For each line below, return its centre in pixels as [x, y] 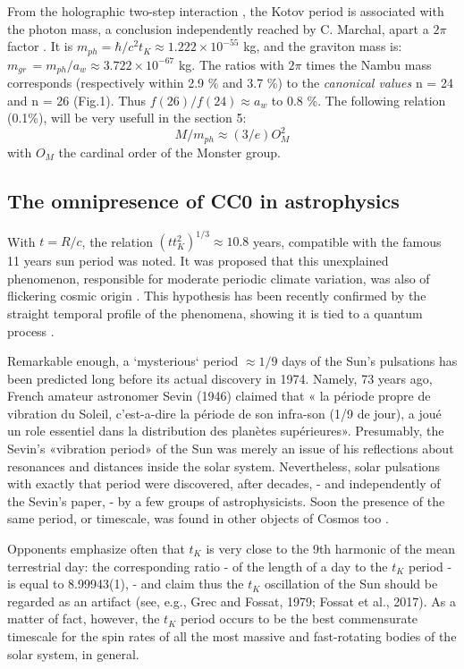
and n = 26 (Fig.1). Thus [77, 100]
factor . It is [40, 46]
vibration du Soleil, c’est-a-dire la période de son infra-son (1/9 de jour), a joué [224, 413]
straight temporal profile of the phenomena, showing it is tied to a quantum [215, 313]
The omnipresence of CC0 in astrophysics [203, 200]
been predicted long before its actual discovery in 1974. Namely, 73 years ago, [220, 378]
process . [31, 330]
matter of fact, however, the [84, 618]
